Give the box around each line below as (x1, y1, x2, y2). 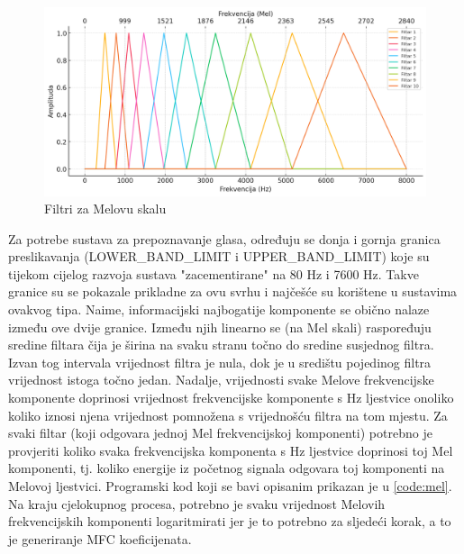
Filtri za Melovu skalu (44, 199, 167, 218)
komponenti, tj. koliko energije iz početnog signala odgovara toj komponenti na (8, 459, 445, 477)
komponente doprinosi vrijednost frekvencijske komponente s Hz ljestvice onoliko (8, 388, 454, 407)
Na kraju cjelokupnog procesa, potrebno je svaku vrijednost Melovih (8, 494, 386, 513)
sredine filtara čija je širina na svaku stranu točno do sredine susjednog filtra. (8, 335, 434, 354)
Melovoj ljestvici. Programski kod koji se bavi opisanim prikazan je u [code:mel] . (8, 477, 452, 495)
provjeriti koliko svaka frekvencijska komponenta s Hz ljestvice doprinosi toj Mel (8, 440, 453, 459)
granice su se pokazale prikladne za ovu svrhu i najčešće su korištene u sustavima (8, 282, 458, 301)
